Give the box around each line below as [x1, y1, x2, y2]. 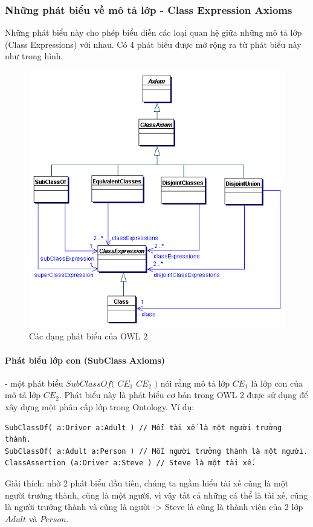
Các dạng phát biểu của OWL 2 [29, 330, 148, 342]
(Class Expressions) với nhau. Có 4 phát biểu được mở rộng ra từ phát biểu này [5, 38, 302, 50]
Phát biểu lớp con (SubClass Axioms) [5, 353, 166, 366]
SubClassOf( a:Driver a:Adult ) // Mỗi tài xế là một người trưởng [5, 423, 282, 432]
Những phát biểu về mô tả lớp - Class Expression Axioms [5, 2, 292, 17]
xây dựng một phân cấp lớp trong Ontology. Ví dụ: [5, 400, 195, 413]
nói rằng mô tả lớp [160, 376, 230, 389]
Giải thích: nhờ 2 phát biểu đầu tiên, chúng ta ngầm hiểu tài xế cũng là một [5, 476, 289, 489]
